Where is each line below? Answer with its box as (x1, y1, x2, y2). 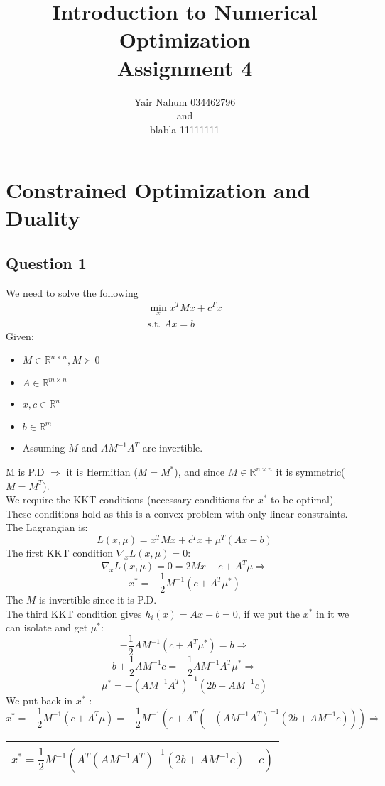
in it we (315, 606, 349, 621)
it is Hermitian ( (66, 464, 138, 479)
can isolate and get (6, 620, 88, 635)
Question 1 (6, 252, 87, 274)
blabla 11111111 (149, 121, 219, 136)
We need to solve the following (6, 285, 139, 300)
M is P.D (6, 464, 45, 479)
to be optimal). (271, 492, 337, 507)
